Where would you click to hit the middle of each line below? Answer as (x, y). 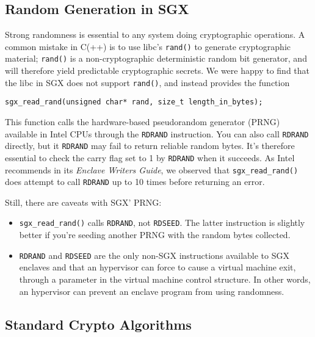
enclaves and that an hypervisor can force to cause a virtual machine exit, (157, 267)
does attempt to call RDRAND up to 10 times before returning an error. (135, 182)
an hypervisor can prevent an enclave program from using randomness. (152, 291)
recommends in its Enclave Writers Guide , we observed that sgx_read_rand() (152, 169)
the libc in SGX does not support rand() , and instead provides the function (147, 82)
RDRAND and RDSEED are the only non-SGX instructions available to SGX (154, 255)
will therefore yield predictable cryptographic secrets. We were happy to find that (157, 71)
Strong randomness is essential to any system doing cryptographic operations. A (155, 34)
